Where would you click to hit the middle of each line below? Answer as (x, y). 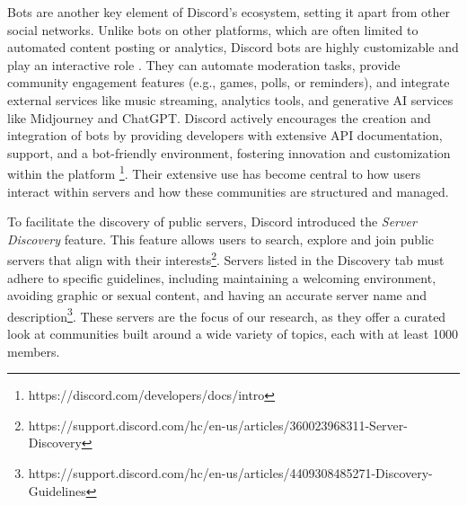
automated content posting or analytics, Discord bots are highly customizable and (233, 47)
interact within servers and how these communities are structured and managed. (228, 191)
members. (34, 351)
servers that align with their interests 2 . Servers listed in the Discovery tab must (226, 259)
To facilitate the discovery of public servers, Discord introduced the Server (212, 221)
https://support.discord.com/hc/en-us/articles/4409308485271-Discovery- (230, 473)
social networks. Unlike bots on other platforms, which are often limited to (213, 29)
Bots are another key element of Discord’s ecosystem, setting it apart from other (229, 12)
